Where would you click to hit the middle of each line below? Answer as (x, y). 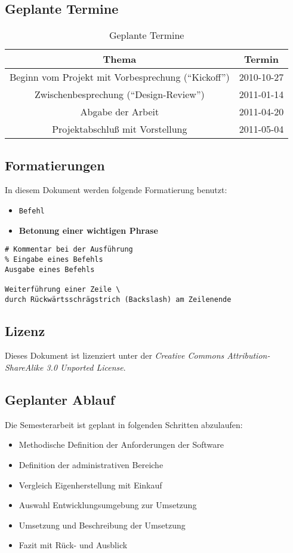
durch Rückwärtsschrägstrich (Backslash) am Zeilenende (118, 299)
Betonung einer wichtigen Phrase (88, 230)
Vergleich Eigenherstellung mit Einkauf (90, 485)
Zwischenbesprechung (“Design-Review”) (119, 94)
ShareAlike (24, 367)
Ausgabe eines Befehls (50, 269)
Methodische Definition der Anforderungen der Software (121, 444)
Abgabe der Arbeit (120, 112)
